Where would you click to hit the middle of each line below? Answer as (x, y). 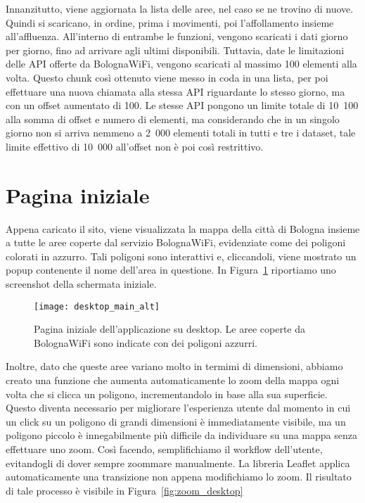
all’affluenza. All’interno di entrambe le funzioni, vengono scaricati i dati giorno (177, 36)
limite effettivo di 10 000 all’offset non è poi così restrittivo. (135, 146)
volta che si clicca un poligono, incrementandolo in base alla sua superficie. (167, 394)
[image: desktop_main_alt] (97, 306)
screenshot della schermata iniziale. (81, 284)
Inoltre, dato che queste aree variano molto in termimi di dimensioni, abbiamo (174, 366)
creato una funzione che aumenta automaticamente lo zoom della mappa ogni (173, 380)
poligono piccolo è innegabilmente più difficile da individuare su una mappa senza (181, 435)
